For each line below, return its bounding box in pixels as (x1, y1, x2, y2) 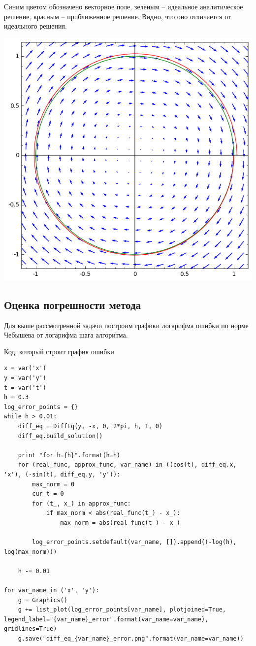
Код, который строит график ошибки (4, 346, 114, 356)
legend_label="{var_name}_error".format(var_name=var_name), (4, 615, 209, 623)
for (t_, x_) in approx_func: (32, 500, 131, 507)
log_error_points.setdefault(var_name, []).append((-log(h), (32, 539, 237, 546)
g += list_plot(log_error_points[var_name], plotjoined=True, (18, 606, 226, 613)
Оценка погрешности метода (4, 297, 141, 312)
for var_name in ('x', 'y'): (4, 587, 99, 594)
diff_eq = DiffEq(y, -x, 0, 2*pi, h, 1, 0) (18, 422, 163, 430)
